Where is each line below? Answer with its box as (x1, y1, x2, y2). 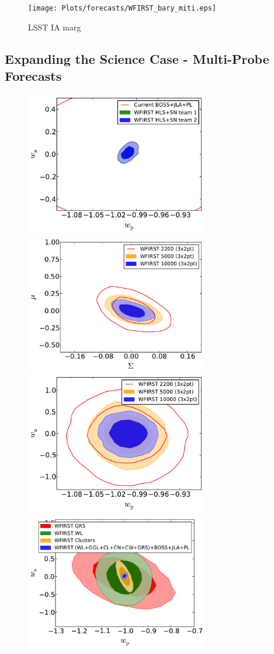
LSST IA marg (28, 20, 81, 33)
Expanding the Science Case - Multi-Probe (5, 49, 269, 67)
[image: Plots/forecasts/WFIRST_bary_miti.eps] (28, 4, 217, 12)
